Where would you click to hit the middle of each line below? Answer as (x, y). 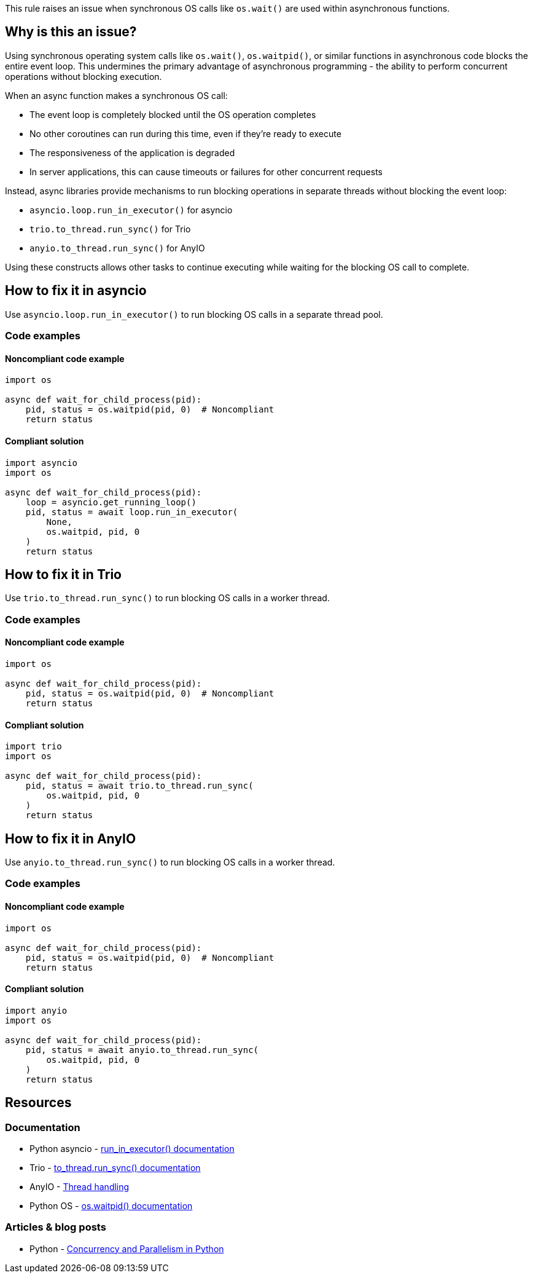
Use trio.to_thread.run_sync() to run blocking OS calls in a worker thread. (167, 598)
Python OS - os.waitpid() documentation (111, 1206)
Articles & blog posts (56, 1227)
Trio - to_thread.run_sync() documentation (115, 1168)
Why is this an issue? (71, 32)
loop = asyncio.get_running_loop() (111, 502)
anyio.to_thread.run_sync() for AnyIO (117, 248)
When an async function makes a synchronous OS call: (116, 95)
